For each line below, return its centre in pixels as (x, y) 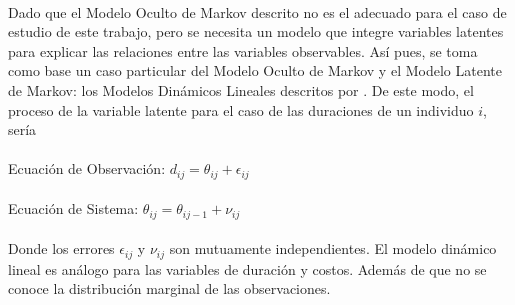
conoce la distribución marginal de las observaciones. (169, 288)
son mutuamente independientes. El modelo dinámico (333, 248)
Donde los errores (61, 248)
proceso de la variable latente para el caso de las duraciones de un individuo (241, 109)
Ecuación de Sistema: (73, 208)
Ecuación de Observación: (87, 168)
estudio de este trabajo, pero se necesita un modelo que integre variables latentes (256, 31)
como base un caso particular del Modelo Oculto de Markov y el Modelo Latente (255, 70)
